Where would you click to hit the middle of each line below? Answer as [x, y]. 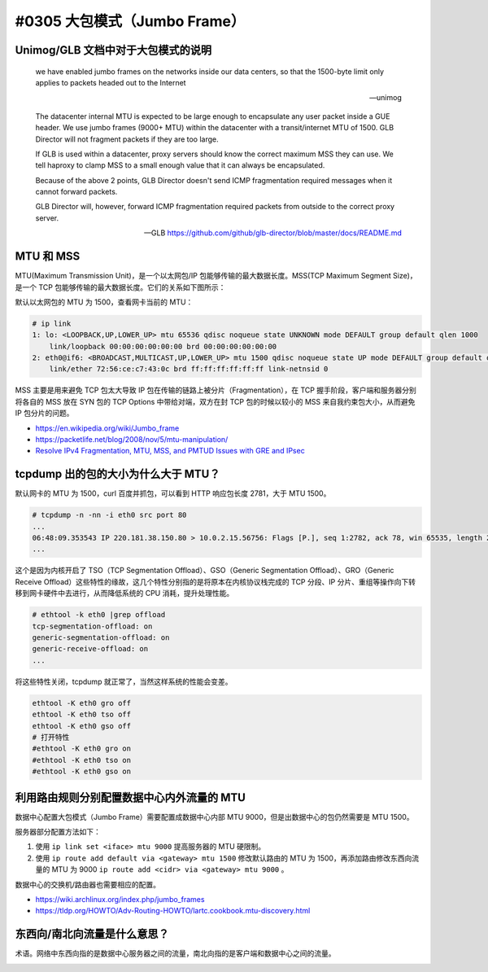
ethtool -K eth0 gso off [82, 726]
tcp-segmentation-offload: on [92, 626]
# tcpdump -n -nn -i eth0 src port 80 [109, 515]
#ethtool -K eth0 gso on [82, 772]
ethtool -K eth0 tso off [82, 715]
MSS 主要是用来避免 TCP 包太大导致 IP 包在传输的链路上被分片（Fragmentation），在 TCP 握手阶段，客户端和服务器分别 [216, 390]
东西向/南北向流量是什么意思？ [92, 934]
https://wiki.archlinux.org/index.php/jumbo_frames [120, 899]
